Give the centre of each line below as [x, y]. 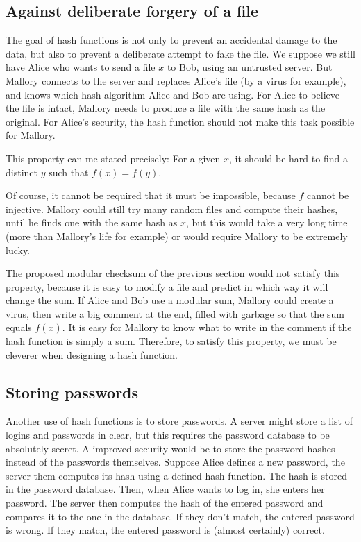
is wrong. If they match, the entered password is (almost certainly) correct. [165, 530]
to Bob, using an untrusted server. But [250, 67]
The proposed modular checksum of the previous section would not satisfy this [173, 273]
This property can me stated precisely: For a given [113, 158]
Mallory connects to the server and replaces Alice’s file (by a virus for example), [176, 80]
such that [69, 172]
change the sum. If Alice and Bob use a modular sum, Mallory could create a [170, 300]
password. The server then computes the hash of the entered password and [165, 503]
